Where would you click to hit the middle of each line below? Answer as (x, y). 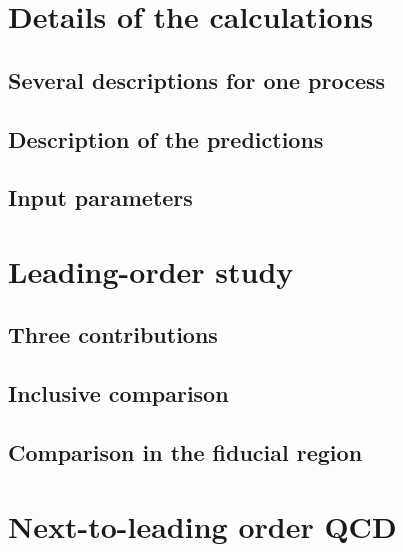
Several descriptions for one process (197, 79)
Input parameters (100, 197)
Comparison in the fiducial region (185, 452)
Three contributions (113, 334)
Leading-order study (151, 270)
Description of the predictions (166, 138)
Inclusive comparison (118, 393)
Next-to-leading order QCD (202, 525)
